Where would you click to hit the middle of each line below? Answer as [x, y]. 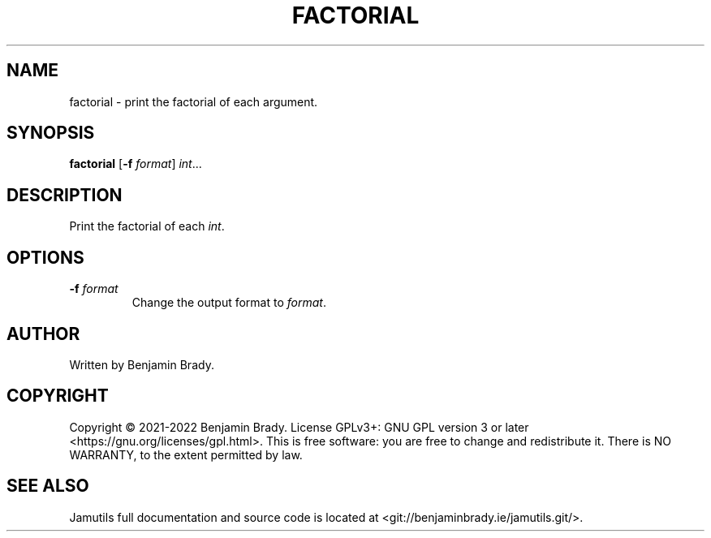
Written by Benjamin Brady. [142, 364]
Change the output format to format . [229, 303]
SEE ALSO [48, 486]
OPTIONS [45, 257]
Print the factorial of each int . [147, 226]
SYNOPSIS [51, 133]
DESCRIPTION [65, 195]
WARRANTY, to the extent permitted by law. [186, 454]
